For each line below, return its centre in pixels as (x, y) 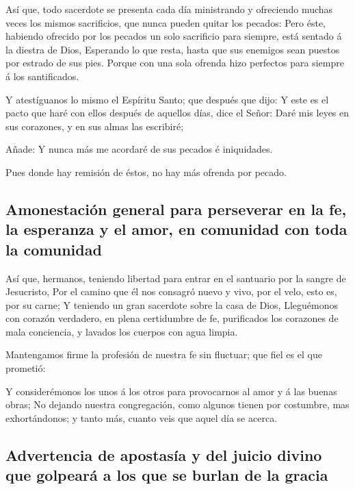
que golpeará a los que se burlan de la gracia (167, 475)
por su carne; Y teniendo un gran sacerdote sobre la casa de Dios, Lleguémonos (172, 304)
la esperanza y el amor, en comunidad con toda (176, 229)
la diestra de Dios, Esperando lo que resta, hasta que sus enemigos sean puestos (173, 49)
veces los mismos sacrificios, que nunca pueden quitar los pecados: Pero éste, (166, 22)
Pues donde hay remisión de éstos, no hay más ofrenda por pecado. (146, 172)
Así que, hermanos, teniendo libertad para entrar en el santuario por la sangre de (176, 278)
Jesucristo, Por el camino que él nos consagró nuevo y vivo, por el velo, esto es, (171, 291)
